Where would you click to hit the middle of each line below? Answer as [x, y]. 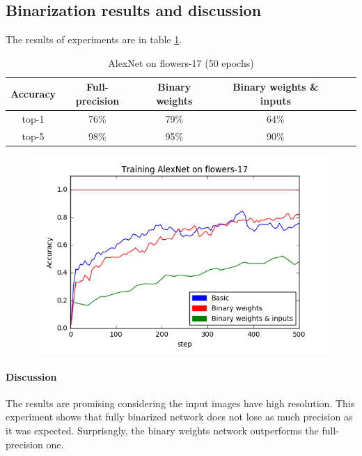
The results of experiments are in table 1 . [94, 39]
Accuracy [33, 94]
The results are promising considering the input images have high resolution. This [180, 403]
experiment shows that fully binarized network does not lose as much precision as [179, 417]
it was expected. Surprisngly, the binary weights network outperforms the [162, 430]
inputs [275, 100]
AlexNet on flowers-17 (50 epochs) [181, 62]
